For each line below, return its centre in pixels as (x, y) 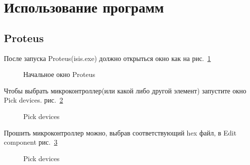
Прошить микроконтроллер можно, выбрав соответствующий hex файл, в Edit (120, 132)
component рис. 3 (31, 142)
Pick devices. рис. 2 (33, 100)
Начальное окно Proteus (59, 74)
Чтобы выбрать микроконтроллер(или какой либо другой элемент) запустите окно (125, 90)
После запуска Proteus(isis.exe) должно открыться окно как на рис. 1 (108, 58)
